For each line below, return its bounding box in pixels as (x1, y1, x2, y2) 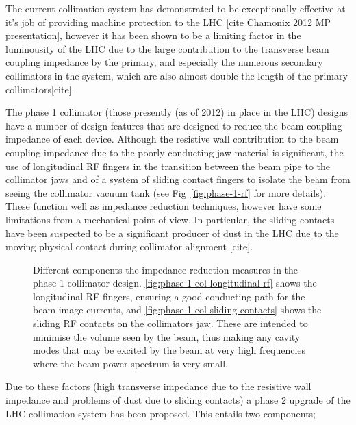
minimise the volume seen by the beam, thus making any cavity (33, 329, 301, 343)
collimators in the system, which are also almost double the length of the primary (5, 68, 348, 82)
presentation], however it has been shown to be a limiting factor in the (5, 28, 301, 42)
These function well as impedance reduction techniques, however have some (5, 199, 322, 213)
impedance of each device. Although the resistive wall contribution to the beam (5, 132, 339, 146)
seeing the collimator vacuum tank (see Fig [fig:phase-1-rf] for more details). (5, 185, 327, 199)
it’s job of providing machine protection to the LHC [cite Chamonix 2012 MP (5, 14, 331, 29)
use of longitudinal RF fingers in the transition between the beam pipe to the (5, 158, 330, 173)
